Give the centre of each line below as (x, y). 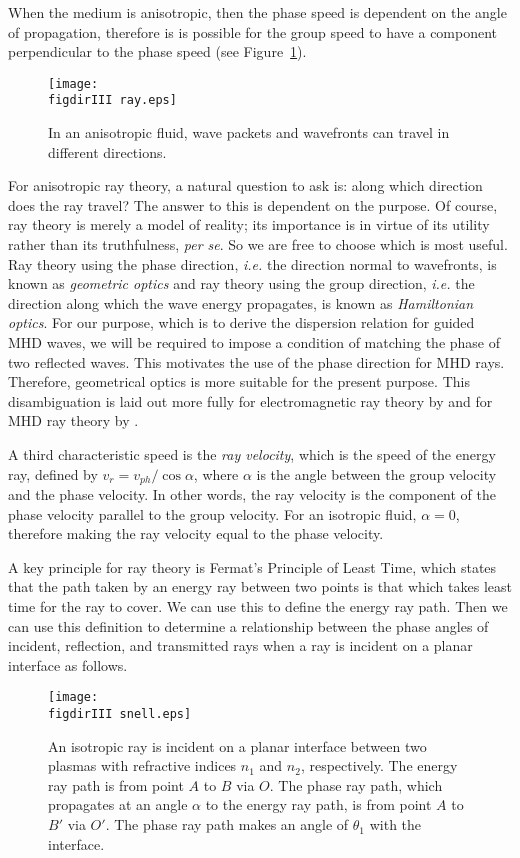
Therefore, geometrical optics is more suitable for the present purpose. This (239, 381)
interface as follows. (68, 664)
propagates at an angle (118, 804)
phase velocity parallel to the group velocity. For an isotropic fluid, (212, 513)
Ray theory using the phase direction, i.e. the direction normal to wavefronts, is (252, 263)
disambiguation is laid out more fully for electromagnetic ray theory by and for (250, 400)
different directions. (107, 151)
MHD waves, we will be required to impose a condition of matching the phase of (254, 342)
